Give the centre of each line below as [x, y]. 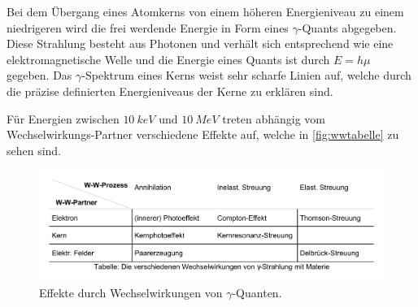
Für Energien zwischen [63, 118]
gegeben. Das [39, 75]
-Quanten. [257, 292]
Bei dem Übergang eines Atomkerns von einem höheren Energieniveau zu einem [205, 11]
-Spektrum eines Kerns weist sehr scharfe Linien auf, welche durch [246, 75]
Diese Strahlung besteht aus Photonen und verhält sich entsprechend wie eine [200, 43]
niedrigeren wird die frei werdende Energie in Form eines [148, 27]
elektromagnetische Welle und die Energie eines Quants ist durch [168, 59]
